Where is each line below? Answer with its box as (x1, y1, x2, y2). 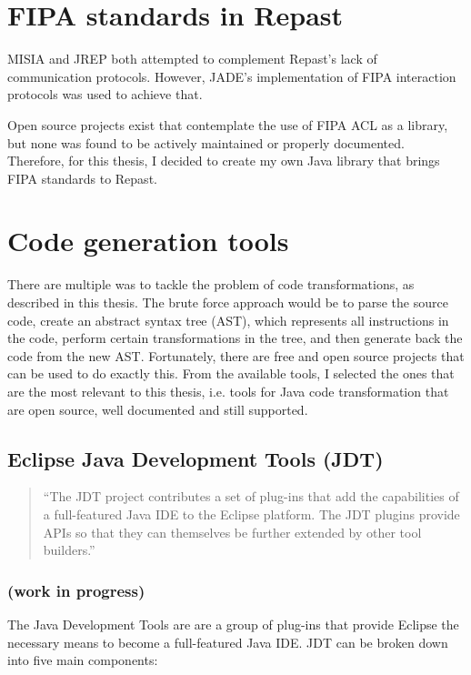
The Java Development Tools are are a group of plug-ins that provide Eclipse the (7, 614, 459, 633)
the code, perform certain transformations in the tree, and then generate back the (7, 328, 463, 348)
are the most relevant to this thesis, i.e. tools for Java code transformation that (7, 381, 449, 400)
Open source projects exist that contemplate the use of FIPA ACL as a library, (7, 115, 448, 134)
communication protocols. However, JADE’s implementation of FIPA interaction (7, 66, 456, 86)
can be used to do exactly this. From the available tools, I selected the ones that (7, 364, 455, 383)
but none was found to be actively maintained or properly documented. (7, 133, 405, 152)
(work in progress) (7, 579, 145, 601)
